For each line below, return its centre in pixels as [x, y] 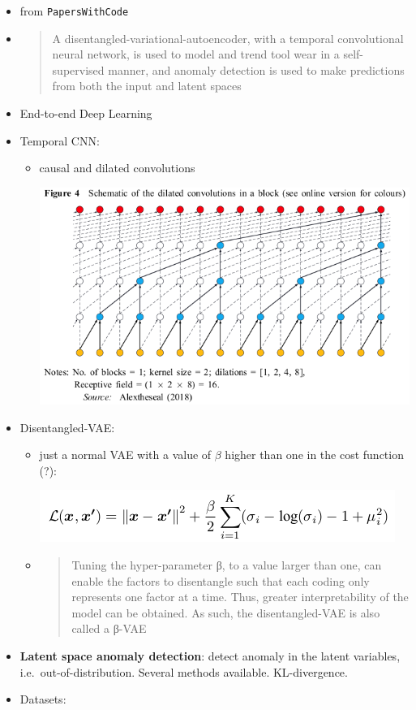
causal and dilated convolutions [117, 168]
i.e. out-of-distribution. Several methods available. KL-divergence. [184, 671]
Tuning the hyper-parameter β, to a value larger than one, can [227, 565]
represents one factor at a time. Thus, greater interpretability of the [240, 597]
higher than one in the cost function [314, 455]
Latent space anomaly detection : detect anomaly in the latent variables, [210, 656]
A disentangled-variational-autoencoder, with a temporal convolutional [228, 38]
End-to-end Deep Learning [86, 113]
